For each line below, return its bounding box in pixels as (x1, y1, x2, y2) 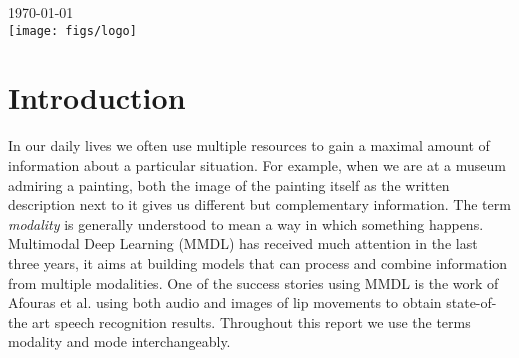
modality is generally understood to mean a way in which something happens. (8, 213, 484, 234)
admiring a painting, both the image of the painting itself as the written (8, 174, 450, 195)
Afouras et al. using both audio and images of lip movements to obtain (8, 292, 442, 313)
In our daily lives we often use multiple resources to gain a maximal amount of (8, 135, 490, 156)
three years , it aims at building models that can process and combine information (8, 252, 508, 273)
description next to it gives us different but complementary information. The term (8, 194, 511, 215)
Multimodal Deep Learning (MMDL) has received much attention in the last (8, 233, 478, 254)
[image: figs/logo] (8, 23, 137, 38)
